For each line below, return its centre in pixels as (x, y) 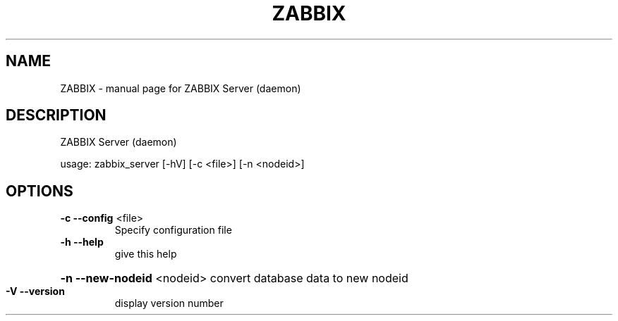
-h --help (82, 242)
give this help (146, 254)
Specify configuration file (173, 230)
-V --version (35, 291)
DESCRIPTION (56, 115)
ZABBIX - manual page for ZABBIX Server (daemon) (181, 88)
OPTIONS (40, 191)
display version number (169, 303)
